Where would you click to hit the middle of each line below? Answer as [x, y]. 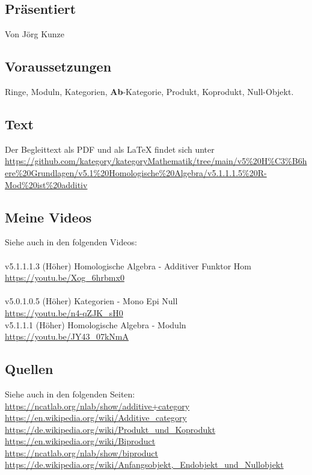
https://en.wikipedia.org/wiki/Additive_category [96, 418]
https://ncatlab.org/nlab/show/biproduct [82, 452]
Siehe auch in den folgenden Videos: [71, 242]
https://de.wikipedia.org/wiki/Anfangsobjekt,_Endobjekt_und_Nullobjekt [144, 464]
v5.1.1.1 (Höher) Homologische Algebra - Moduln [96, 324]
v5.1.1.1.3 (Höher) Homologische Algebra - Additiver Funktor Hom [128, 265]
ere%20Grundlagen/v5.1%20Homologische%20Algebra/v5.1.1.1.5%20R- [136, 172]
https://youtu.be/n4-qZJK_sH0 [64, 312]
